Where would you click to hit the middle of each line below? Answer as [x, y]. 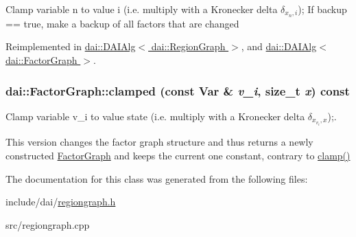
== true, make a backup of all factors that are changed [122, 23]
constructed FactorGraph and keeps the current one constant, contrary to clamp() [178, 155]
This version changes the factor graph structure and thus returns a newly [159, 142]
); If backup [322, 9]
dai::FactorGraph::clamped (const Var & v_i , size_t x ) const [178, 90]
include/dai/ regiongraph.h [61, 202]
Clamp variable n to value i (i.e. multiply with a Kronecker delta [142, 9]
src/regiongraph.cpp [48, 224]
